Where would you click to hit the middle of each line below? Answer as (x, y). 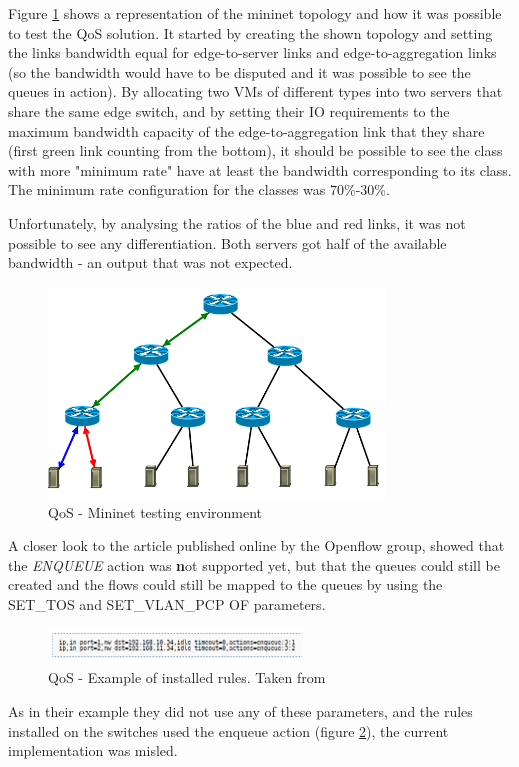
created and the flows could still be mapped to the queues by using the (225, 584)
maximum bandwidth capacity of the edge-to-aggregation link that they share (246, 130)
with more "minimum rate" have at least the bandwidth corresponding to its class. (260, 169)
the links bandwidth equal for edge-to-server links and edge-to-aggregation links (252, 52)
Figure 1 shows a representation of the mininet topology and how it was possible (255, 13)
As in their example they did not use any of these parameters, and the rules (240, 710)
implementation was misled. (93, 750)
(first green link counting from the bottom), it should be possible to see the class (255, 150)
